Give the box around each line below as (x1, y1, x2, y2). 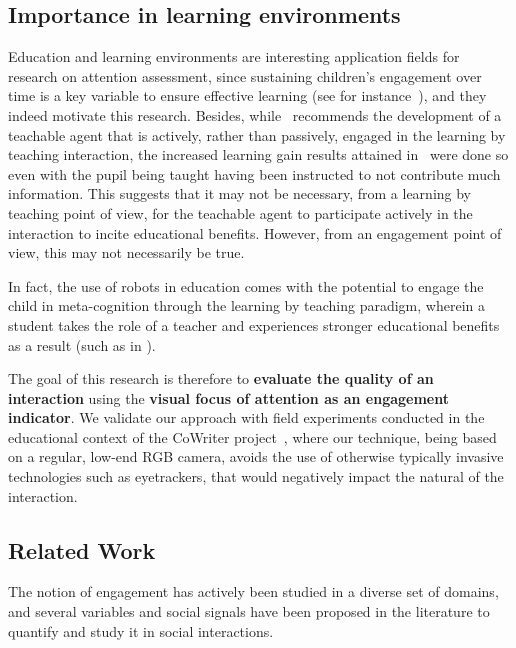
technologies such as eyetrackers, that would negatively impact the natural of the (8, 466, 504, 487)
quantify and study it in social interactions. (8, 620, 274, 641)
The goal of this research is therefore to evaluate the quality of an (8, 368, 434, 389)
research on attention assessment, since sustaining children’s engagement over (8, 65, 482, 86)
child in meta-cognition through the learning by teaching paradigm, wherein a (8, 295, 485, 316)
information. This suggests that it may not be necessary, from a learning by (8, 183, 472, 204)
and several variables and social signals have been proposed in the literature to (8, 601, 490, 622)
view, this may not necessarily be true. (8, 242, 245, 263)
